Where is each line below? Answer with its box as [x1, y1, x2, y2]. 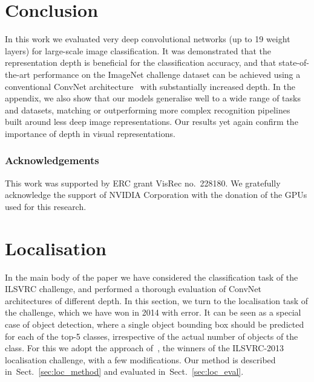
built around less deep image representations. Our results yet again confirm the [5, 115, 298, 128]
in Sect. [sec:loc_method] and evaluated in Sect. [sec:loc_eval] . [5, 365, 244, 378]
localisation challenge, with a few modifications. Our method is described [5, 353, 276, 366]
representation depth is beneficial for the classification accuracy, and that [5, 56, 276, 69]
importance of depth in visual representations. [5, 127, 175, 139]
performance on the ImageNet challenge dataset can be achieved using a [33, 68, 301, 80]
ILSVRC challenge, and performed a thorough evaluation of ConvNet [5, 282, 262, 295]
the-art [5, 68, 31, 80]
